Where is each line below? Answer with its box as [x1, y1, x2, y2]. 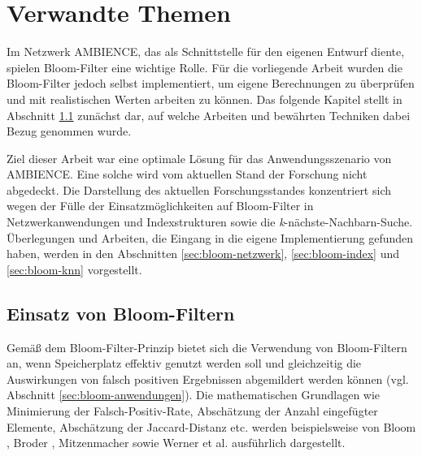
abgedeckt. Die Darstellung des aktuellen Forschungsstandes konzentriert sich [7, 181, 391, 198]
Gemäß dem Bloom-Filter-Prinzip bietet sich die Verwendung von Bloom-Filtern [7, 338, 407, 355]
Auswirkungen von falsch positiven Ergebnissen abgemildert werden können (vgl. [7, 370, 409, 387]
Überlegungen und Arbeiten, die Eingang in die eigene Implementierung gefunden [7, 229, 414, 246]
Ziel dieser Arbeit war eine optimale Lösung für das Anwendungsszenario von [7, 149, 392, 166]
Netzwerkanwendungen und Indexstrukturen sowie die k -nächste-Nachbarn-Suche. [7, 213, 413, 230]
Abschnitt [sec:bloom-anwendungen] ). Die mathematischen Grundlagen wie [7, 386, 381, 403]
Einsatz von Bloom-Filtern [7, 300, 235, 325]
